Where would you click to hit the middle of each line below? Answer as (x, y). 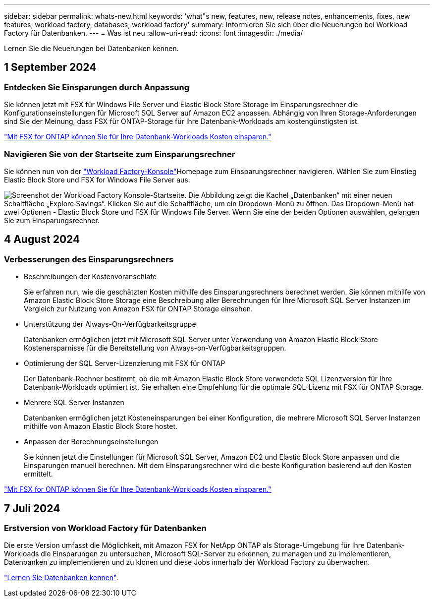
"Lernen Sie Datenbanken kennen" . (61, 578)
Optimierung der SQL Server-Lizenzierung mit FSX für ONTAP (125, 363)
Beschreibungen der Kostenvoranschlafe (90, 277)
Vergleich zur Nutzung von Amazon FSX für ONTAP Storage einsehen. (138, 309)
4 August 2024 (42, 240)
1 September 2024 (50, 67)
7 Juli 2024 (32, 508)
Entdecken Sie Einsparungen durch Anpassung (97, 87)
